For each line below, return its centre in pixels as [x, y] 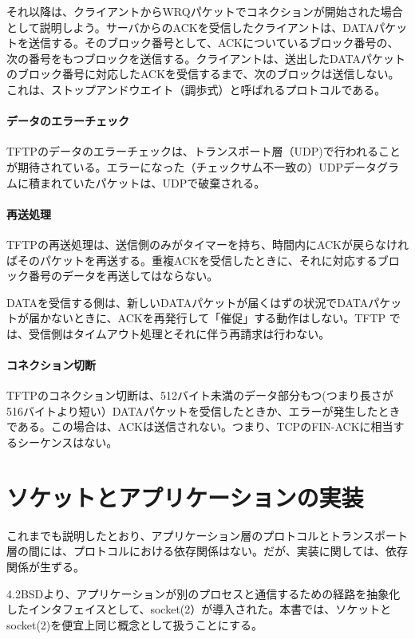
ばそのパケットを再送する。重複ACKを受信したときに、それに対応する [192, 260]
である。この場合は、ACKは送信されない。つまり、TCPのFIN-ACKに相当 [200, 426]
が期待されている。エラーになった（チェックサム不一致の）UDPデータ [192, 166]
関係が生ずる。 [45, 566]
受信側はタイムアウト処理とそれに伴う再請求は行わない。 [179, 333]
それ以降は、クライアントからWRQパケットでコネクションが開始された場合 [205, 11]
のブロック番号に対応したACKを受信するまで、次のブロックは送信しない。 [203, 74]
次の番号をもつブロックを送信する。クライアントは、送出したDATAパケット [206, 58]
